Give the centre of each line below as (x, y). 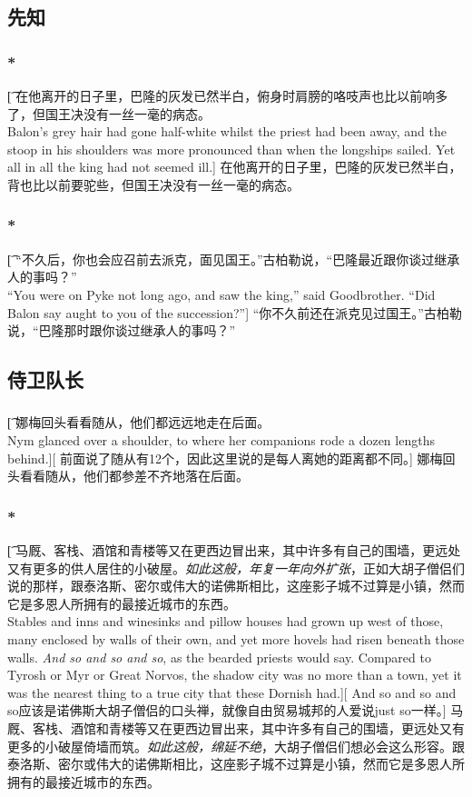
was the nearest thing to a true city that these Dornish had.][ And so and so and (232, 692)
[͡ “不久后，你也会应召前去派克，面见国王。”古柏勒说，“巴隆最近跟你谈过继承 (234, 259)
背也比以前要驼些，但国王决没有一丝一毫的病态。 (153, 184)
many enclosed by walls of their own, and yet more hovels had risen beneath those (236, 639)
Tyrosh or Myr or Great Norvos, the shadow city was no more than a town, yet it (235, 675)
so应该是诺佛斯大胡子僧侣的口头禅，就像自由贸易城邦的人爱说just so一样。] (227, 710)
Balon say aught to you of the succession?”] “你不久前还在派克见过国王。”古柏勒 (235, 312)
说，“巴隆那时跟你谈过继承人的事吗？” (122, 330)
